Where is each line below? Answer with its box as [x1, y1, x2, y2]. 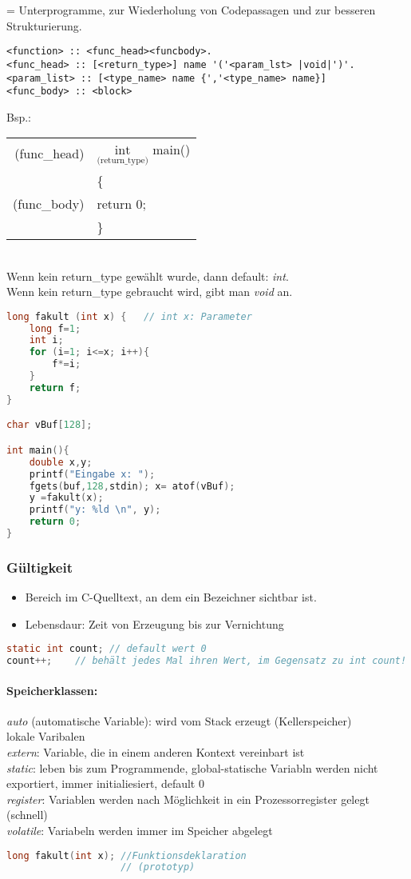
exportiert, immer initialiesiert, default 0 [6, 775, 204, 792]
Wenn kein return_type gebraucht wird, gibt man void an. [6, 283, 293, 300]
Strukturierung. [6, 17, 82, 34]
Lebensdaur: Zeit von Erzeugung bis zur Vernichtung [25, 615, 284, 632]
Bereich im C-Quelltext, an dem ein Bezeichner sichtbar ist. [25, 589, 317, 605]
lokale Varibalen [6, 728, 85, 745]
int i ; [29, 334, 64, 346]
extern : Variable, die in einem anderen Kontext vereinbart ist [6, 744, 305, 761]
